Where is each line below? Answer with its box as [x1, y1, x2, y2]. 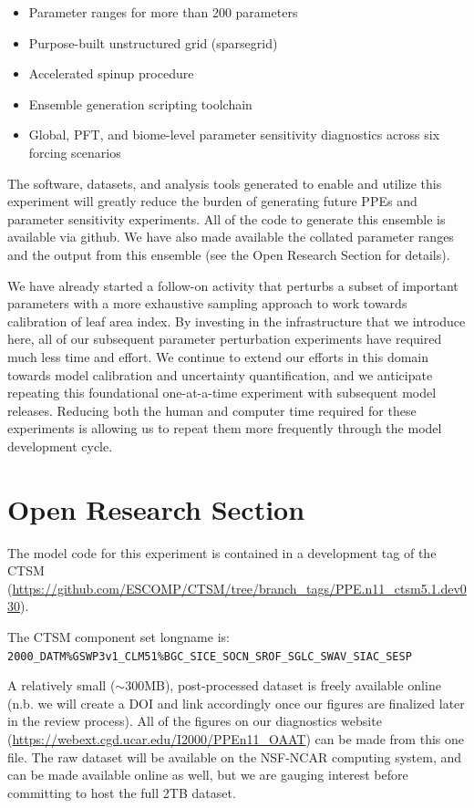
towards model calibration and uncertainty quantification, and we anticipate [7, 365, 433, 384]
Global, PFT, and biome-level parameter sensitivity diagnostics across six [28, 125, 440, 144]
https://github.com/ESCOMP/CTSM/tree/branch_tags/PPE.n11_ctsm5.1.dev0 [12, 578, 467, 597]
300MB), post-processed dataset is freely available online [125, 676, 441, 695]
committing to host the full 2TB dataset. [7, 782, 236, 802]
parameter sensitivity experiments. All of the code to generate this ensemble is [7, 209, 446, 228]
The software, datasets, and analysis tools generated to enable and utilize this [7, 173, 442, 192]
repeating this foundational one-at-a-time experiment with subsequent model [7, 383, 437, 402]
